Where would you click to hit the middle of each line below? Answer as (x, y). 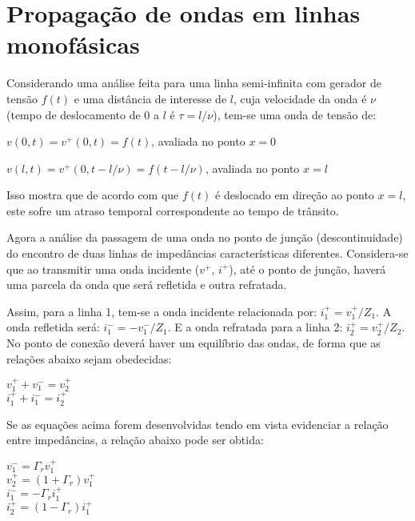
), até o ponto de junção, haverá (307, 269)
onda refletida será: (53, 327)
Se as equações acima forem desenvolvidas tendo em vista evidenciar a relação (198, 424)
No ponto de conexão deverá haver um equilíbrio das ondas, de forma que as (194, 343)
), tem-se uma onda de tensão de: (295, 114)
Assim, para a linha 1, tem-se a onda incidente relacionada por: (162, 311)
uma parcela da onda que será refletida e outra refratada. (147, 285)
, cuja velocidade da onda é (300, 98)
